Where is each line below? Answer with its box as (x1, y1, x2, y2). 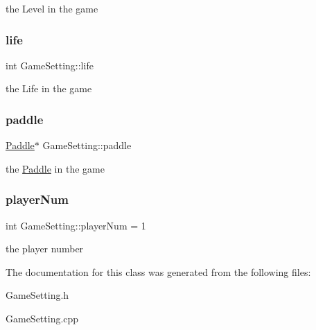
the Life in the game (6, 81, 92, 96)
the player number (6, 241, 84, 256)
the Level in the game (6, 1, 98, 15)
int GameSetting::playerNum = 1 (6, 218, 146, 232)
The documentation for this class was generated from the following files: (6, 264, 311, 279)
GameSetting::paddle (42, 138, 132, 153)
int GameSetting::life (6, 58, 94, 72)
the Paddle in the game (6, 161, 105, 175)
